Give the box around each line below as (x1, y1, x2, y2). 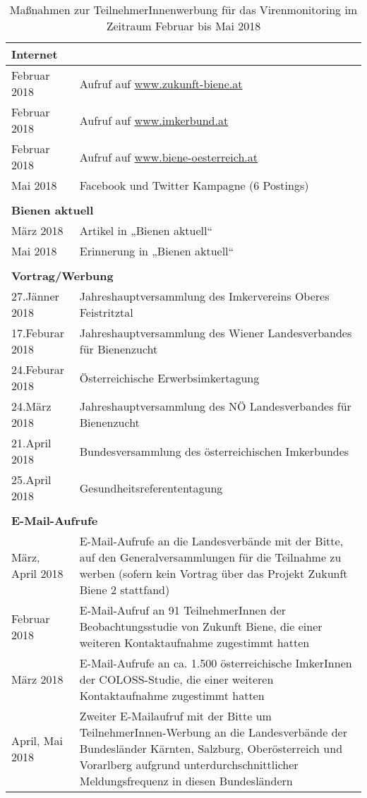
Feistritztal (79, 304, 133, 320)
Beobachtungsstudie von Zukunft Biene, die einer (79, 618, 323, 634)
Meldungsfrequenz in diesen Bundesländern (79, 773, 293, 789)
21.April (11, 435, 52, 451)
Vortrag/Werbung (11, 267, 114, 284)
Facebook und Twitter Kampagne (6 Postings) (79, 177, 309, 193)
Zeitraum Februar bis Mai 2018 (106, 18, 261, 34)
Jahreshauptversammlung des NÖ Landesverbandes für (79, 398, 351, 414)
